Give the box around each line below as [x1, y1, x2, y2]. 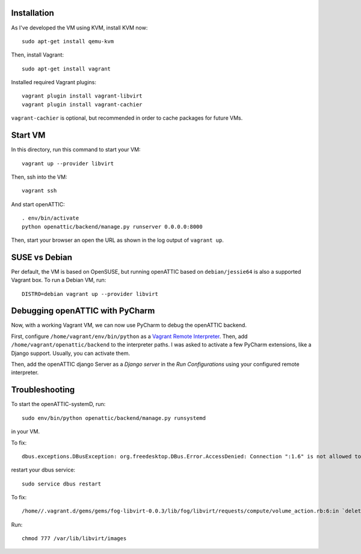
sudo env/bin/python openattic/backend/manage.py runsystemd [22, 414, 206, 421]
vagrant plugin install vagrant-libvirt [22, 93, 143, 99]
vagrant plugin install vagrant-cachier [22, 101, 143, 108]
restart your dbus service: [11, 466, 75, 473]
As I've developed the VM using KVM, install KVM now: [11, 24, 148, 31]
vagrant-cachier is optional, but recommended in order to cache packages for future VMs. [11, 114, 243, 122]
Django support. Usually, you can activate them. [11, 349, 131, 357]
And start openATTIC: [11, 200, 66, 208]
